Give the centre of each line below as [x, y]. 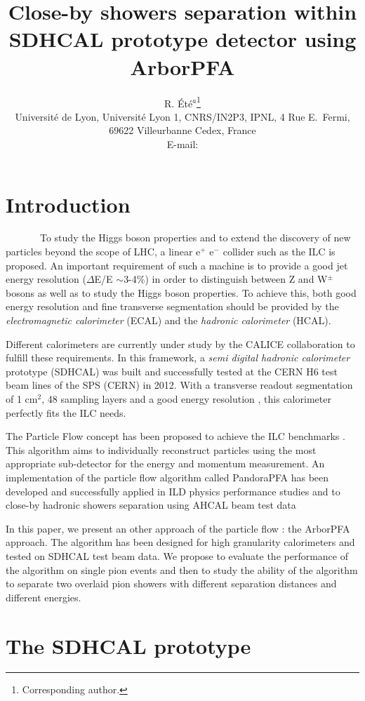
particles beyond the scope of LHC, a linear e [103, 252]
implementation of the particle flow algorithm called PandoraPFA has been [167, 477]
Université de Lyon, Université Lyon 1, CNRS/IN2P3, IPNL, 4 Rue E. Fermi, [182, 116]
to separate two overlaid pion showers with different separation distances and [171, 583]
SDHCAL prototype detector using [182, 39]
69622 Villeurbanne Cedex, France [182, 130]
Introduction [68, 204]
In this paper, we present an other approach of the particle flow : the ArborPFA [178, 528]
